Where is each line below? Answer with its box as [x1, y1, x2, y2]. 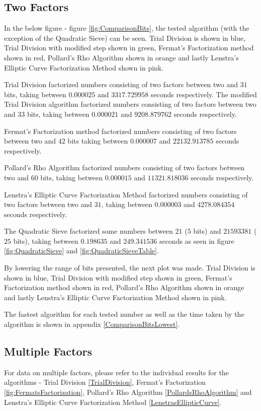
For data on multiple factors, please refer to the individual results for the [4, 367, 229, 377]
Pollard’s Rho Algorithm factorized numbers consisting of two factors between [4, 162, 245, 173]
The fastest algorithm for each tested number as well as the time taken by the [4, 309, 244, 319]
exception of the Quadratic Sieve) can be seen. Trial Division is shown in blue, [4, 32, 246, 43]
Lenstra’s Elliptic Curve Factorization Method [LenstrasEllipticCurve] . [4, 396, 222, 407]
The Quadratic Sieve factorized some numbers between [4, 226, 173, 236]
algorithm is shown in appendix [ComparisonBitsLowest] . [4, 319, 180, 329]
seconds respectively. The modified [150, 89, 257, 99]
